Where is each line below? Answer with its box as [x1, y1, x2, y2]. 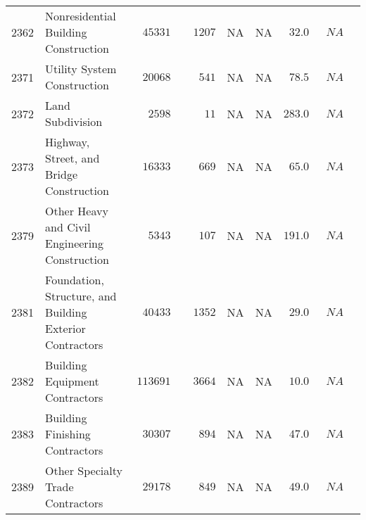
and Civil [45, 219, 91, 235]
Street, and [45, 150, 100, 166]
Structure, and [45, 288, 117, 304]
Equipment [45, 373, 99, 389]
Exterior [45, 320, 86, 336]
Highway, [45, 134, 90, 150]
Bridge [45, 166, 78, 182]
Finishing [45, 426, 91, 442]
